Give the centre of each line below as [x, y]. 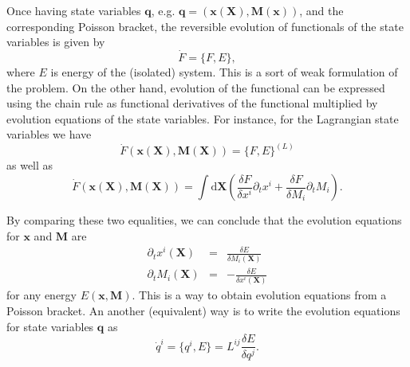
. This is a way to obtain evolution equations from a [259, 295]
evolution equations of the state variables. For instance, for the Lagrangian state [203, 118]
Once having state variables [74, 10]
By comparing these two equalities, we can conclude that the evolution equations [204, 220]
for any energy [41, 295]
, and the [321, 10]
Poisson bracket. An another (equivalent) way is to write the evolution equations [203, 310]
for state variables [50, 326]
